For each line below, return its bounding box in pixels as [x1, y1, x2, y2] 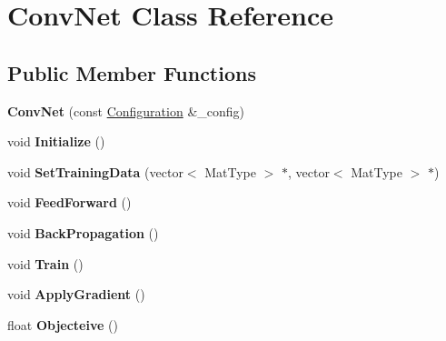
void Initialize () [7, 132, 105, 151]
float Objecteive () [7, 315, 118, 334]
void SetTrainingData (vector [7, 162, 183, 181]
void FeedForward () [7, 193, 132, 212]
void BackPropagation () [7, 223, 159, 242]
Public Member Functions [7, 58, 256, 86]
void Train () [7, 254, 84, 273]
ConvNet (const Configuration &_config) [7, 101, 245, 120]
